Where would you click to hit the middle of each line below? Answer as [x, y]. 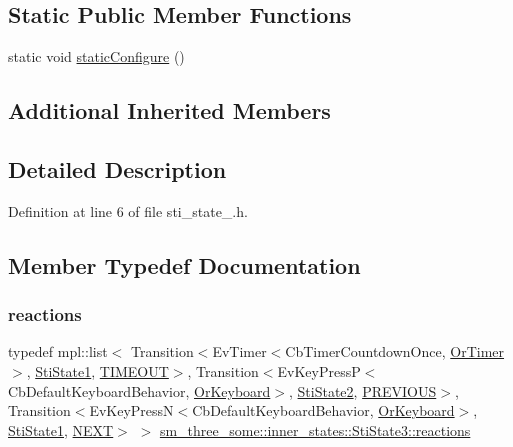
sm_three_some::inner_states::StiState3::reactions [315, 429]
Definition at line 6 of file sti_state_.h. [128, 210]
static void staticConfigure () [96, 56]
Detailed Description [117, 168]
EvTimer [239, 351]
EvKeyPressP [319, 370]
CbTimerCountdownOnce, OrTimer [395, 351]
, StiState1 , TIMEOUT [97, 370]
